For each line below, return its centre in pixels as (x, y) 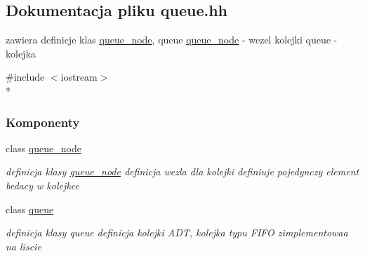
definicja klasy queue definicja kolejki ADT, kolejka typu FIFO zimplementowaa (177, 233)
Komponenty (43, 122)
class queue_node (44, 148)
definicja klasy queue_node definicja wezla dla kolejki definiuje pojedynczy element (182, 171)
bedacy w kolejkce (42, 185)
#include (25, 77)
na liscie (24, 246)
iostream (79, 77)
